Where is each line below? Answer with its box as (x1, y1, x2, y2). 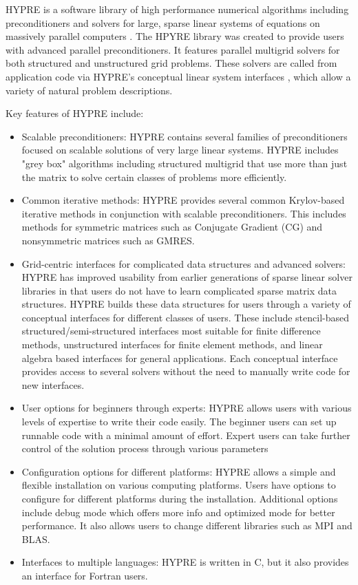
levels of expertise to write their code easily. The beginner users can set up (21, 414, 337, 429)
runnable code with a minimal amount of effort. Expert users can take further (21, 427, 350, 442)
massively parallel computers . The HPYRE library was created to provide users (6, 29, 344, 43)
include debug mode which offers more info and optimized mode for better (21, 504, 335, 519)
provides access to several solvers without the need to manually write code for (21, 364, 350, 379)
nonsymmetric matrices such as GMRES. (21, 233, 195, 247)
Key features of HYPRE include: (6, 106, 144, 120)
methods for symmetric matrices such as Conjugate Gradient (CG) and (21, 220, 323, 234)
